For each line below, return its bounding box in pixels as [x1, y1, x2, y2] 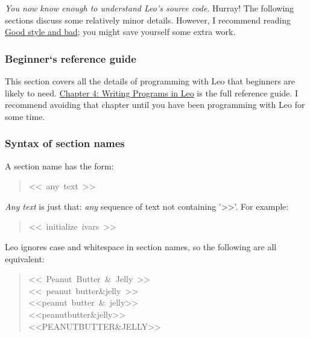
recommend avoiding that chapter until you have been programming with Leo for [5, 98, 305, 111]
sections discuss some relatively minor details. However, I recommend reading [5, 13, 291, 26]
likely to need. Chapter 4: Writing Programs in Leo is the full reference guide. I [5, 86, 299, 99]
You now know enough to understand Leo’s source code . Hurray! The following [5, 2, 294, 14]
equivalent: [5, 252, 45, 265]
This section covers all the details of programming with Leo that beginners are [5, 75, 296, 87]
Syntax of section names [5, 136, 125, 151]
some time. [5, 110, 45, 122]
